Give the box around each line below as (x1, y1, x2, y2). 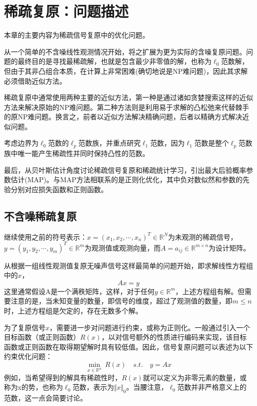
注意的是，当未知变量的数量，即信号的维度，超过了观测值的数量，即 (10, 296, 232, 306)
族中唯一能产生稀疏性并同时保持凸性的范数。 (4, 148, 149, 158)
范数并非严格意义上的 (177, 382, 247, 392)
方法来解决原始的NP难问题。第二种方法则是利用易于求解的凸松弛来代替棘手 (4, 101, 250, 112)
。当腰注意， (126, 382, 168, 392)
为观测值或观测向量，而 (84, 242, 161, 253)
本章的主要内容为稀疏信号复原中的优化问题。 (4, 30, 149, 40)
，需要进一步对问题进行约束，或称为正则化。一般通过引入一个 (49, 322, 251, 332)
